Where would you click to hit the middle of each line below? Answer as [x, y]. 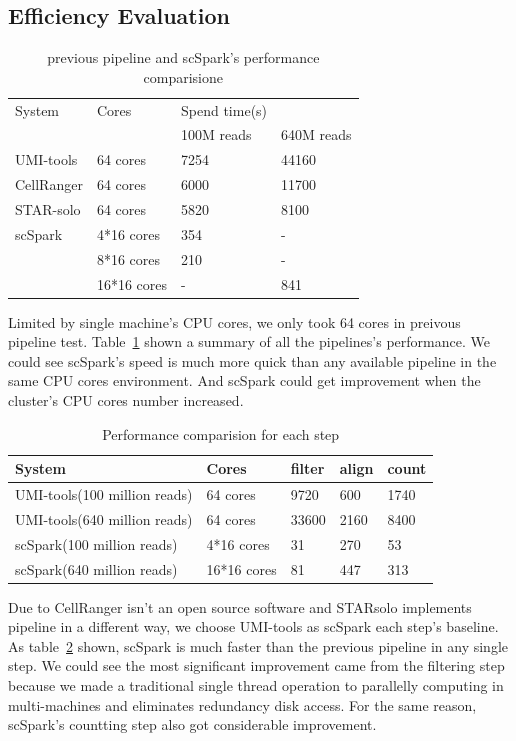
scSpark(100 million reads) [96, 543]
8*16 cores [128, 258]
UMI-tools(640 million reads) [104, 518]
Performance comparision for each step [221, 433]
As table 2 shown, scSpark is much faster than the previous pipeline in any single [258, 645]
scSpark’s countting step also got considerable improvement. [192, 724]
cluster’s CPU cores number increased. [126, 400]
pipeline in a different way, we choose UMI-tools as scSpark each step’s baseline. [253, 626]
